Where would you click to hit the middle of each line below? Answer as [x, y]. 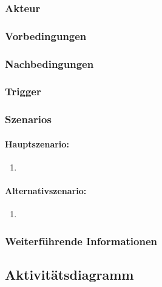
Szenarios [28, 119]
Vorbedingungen [46, 35]
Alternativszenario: [46, 191]
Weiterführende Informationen [81, 241]
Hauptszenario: [37, 143]
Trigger [23, 91]
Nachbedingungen [49, 63]
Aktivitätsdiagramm [69, 275]
